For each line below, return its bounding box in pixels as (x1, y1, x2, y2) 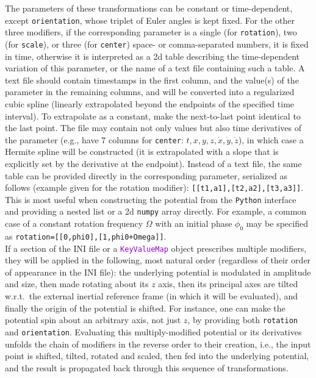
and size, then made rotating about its (5, 277, 149, 290)
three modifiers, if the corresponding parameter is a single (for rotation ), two (5, 26, 297, 38)
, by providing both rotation (187, 313, 298, 326)
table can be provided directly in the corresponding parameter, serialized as (5, 169, 287, 182)
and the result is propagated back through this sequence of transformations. (5, 361, 289, 374)
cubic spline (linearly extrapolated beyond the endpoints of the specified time (5, 97, 295, 110)
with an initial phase (155, 217, 232, 230)
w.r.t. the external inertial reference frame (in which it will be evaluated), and (5, 290, 298, 302)
